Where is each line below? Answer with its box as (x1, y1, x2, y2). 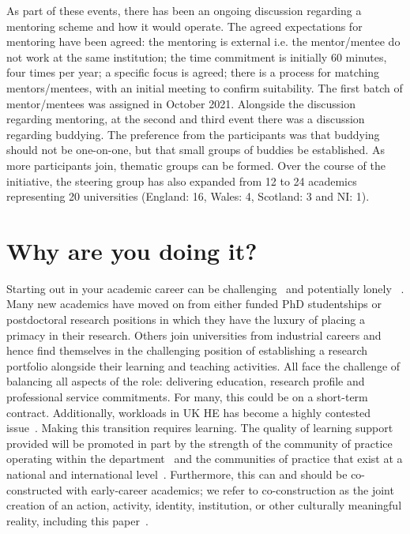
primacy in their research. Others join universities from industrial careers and (6, 326, 382, 343)
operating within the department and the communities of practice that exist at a (6, 450, 403, 467)
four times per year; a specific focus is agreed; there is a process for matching (6, 64, 380, 81)
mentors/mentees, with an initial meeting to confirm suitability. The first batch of (6, 79, 403, 96)
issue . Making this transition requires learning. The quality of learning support (6, 419, 393, 436)
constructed (6, 481, 62, 498)
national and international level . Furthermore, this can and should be (6, 465, 348, 482)
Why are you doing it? (6, 234, 258, 266)
